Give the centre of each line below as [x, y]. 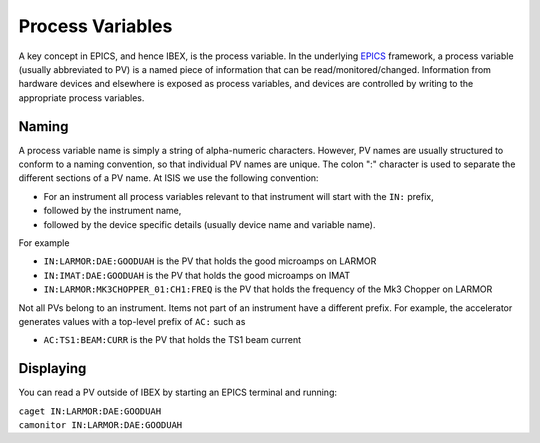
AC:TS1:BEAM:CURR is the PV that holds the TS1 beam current [172, 340]
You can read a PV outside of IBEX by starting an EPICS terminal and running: [178, 392]
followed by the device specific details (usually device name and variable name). [209, 224]
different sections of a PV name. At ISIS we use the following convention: [168, 178]
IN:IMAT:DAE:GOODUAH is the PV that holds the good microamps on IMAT [197, 275]
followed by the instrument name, [112, 211]
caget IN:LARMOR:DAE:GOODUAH [90, 411]
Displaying [52, 368]
